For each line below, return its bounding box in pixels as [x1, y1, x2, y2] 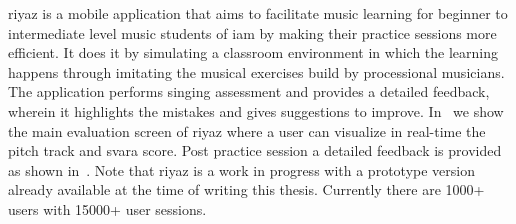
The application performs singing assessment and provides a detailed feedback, [8, 81, 490, 102]
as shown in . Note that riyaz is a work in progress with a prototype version [8, 159, 475, 180]
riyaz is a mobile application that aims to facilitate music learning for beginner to [8, 3, 508, 23]
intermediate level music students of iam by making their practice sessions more [8, 22, 497, 43]
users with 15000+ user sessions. [8, 198, 207, 219]
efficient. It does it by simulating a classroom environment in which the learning [8, 42, 499, 63]
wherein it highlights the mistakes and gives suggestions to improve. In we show [8, 100, 504, 121]
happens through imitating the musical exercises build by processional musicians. [8, 61, 505, 82]
